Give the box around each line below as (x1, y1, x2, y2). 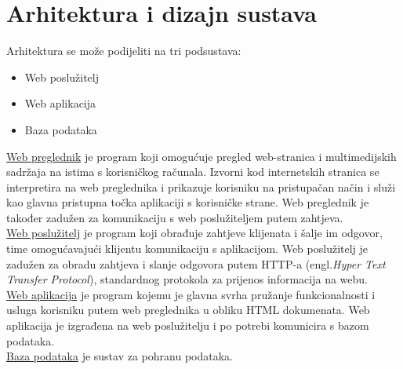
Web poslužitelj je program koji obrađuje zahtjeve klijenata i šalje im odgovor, (6, 225, 383, 241)
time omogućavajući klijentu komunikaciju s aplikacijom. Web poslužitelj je (6, 240, 369, 257)
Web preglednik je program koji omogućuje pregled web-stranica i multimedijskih (6, 148, 397, 164)
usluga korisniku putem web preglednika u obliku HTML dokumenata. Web (6, 301, 370, 318)
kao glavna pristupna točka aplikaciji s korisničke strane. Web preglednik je (6, 194, 369, 210)
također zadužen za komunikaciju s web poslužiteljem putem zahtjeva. (6, 209, 343, 225)
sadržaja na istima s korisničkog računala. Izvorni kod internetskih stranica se (6, 163, 379, 180)
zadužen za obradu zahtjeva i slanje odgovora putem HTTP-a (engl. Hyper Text (6, 255, 386, 272)
